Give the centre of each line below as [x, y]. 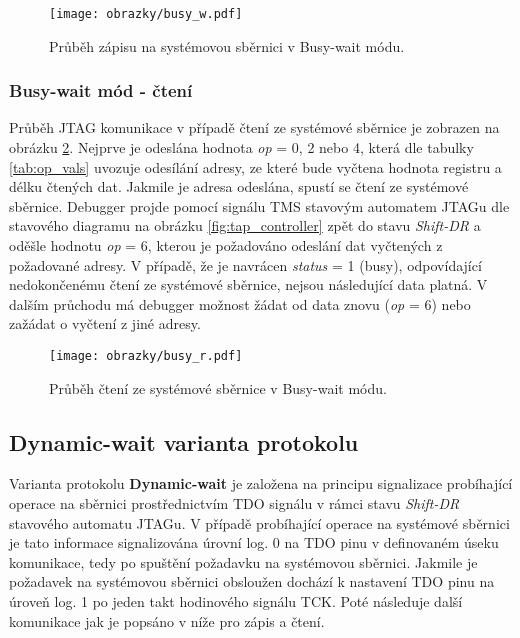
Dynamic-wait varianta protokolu [184, 441]
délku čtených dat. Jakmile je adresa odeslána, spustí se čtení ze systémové [239, 186]
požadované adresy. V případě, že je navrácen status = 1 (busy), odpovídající [245, 264]
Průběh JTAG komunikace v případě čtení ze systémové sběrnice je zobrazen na [254, 127]
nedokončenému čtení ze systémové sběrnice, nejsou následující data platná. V [248, 284]
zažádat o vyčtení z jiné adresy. [105, 323]
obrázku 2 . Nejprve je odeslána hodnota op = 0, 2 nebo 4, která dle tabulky [241, 147]
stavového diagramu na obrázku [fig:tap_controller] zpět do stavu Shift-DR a [245, 225]
